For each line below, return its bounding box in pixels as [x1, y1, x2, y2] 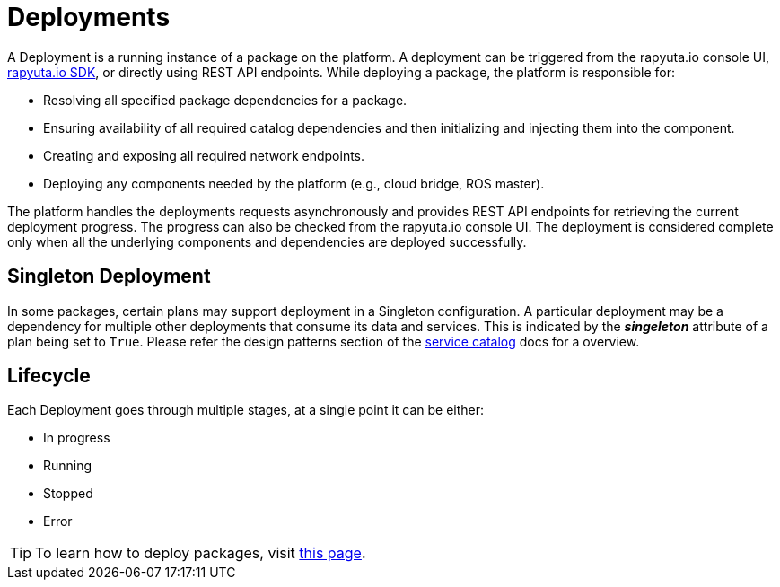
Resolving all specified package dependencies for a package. [43, 92, 408, 108]
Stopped [43, 486, 93, 502]
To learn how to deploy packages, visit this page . [35, 544, 366, 563]
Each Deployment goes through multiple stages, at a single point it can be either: [7, 402, 485, 418]
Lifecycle [7, 364, 91, 388]
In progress [43, 430, 110, 446]
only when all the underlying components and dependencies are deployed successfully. [7, 233, 527, 250]
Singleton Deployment [7, 265, 211, 288]
